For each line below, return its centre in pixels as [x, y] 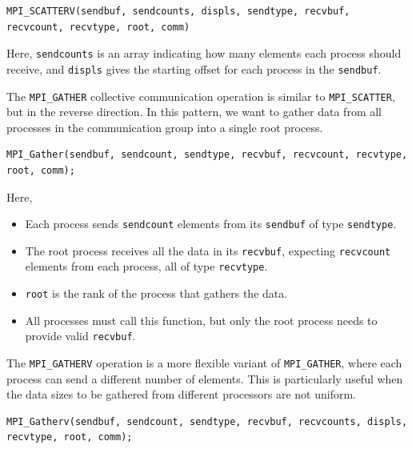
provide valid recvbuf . [80, 336]
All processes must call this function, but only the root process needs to [201, 320]
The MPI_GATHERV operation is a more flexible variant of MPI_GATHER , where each [204, 363]
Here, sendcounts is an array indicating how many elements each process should [204, 53]
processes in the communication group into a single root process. [165, 127]
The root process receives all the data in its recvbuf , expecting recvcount [208, 250]
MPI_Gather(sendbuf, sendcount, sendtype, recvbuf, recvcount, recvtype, [207, 155]
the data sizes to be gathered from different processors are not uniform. [181, 394]
